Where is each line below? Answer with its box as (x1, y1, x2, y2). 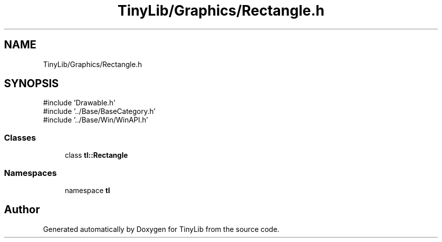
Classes (4, 132, 36, 143)
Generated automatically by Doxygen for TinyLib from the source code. (43, 224, 280, 233)
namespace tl (65, 186, 110, 195)
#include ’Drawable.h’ (43, 98, 116, 107)
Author (4, 203, 40, 216)
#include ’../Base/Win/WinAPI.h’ (43, 115, 148, 125)
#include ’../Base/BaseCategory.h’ (43, 107, 155, 116)
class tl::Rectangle (65, 151, 128, 160)
